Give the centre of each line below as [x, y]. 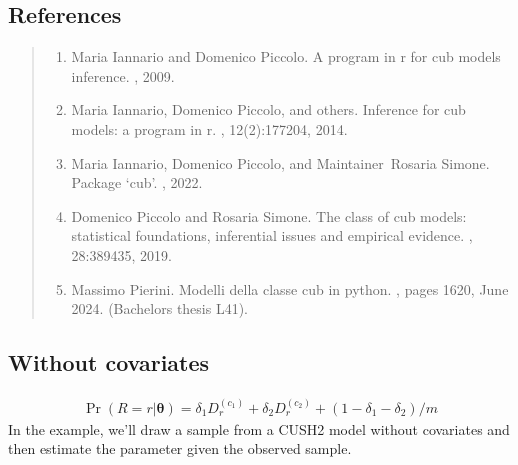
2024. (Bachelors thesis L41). [160, 308]
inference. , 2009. [123, 75]
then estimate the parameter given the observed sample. [180, 448]
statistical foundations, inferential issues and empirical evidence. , [272, 235]
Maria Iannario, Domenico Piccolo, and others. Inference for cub [268, 109]
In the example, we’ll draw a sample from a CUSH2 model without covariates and [259, 428]
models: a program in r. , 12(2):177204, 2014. [209, 128]
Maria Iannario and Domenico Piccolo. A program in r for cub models [286, 56]
